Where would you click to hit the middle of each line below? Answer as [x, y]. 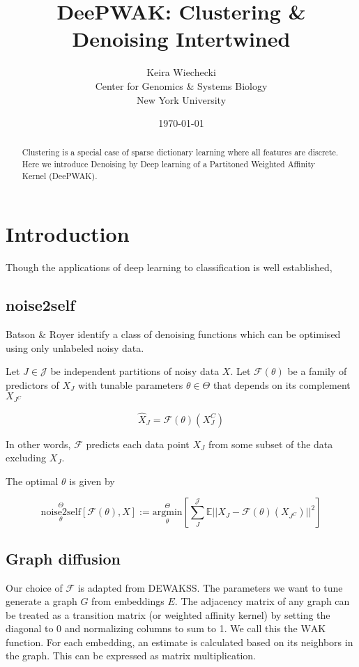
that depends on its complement [282, 384]
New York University [181, 99]
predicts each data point [138, 444]
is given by [92, 481]
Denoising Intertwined [181, 39]
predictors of [32, 384]
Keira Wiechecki [181, 72]
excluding [26, 458]
